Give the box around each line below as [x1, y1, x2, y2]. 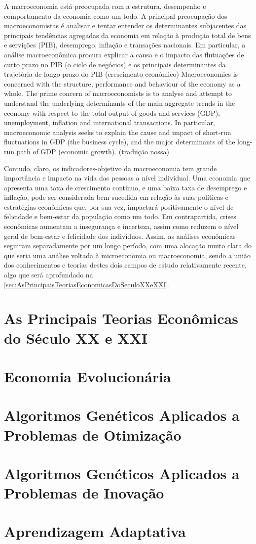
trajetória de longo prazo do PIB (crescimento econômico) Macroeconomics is [4, 69, 238, 79]
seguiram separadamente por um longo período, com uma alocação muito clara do [4, 240, 252, 251]
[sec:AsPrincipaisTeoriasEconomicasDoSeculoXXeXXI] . [4, 279, 170, 289]
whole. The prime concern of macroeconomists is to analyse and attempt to [4, 88, 232, 98]
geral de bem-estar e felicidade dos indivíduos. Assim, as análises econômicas [4, 230, 236, 241]
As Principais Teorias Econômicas [4, 308, 238, 328]
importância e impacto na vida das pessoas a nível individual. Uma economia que [4, 173, 250, 183]
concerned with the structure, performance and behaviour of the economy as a [4, 78, 241, 89]
